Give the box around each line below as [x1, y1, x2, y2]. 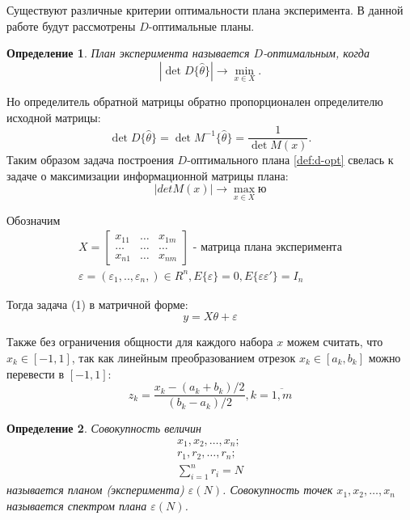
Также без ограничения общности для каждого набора [6, 333, 273, 350]
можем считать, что [286, 333, 383, 350]
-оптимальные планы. [148, 17, 255, 34]
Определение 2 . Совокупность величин [6, 420, 201, 437]
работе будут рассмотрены [6, 17, 136, 34]
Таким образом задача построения [6, 151, 174, 168]
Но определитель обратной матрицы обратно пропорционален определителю [6, 93, 383, 109]
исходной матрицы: [6, 108, 101, 125]
